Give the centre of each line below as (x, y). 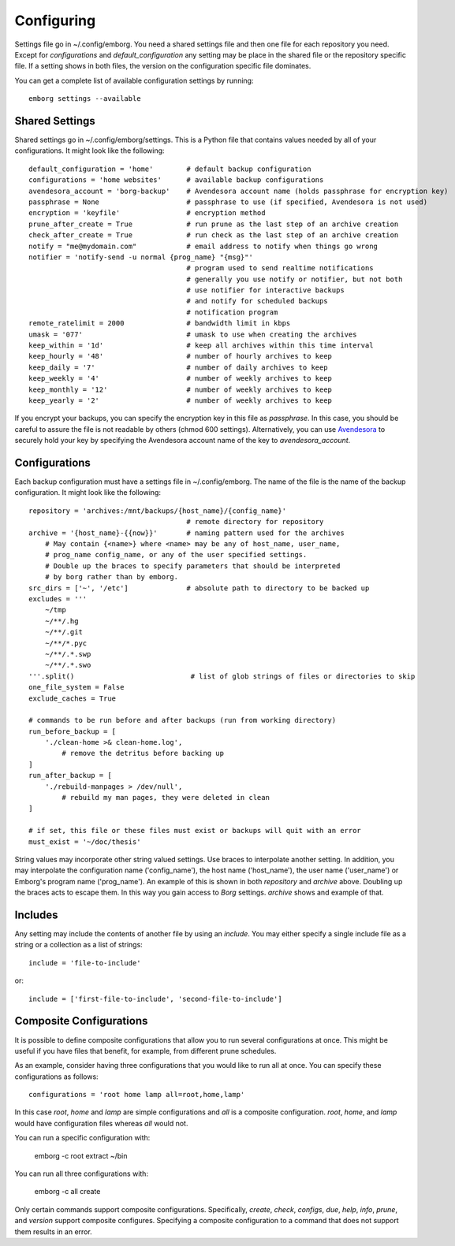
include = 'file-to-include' (85, 963)
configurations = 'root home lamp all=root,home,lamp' (137, 1095)
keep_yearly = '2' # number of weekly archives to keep (181, 401)
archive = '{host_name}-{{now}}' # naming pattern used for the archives (186, 533)
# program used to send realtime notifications (280, 268)
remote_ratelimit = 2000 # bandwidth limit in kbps (160, 324)
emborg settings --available (85, 99)
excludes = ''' (58, 599)
